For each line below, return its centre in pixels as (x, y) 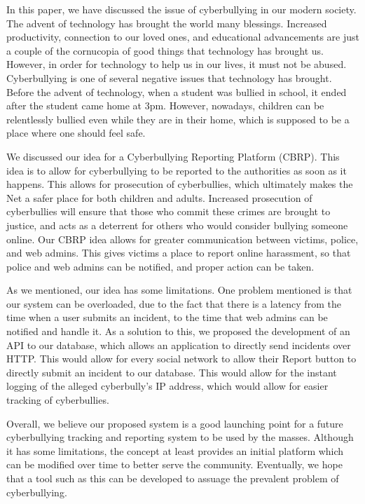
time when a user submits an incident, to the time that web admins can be (167, 317)
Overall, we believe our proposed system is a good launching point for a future (175, 423)
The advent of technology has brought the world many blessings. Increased (167, 23)
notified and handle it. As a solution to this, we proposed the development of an (178, 331)
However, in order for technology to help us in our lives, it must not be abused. (177, 64)
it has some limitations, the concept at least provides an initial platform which (175, 450)
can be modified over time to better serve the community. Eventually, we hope (174, 464)
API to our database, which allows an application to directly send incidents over (179, 345)
